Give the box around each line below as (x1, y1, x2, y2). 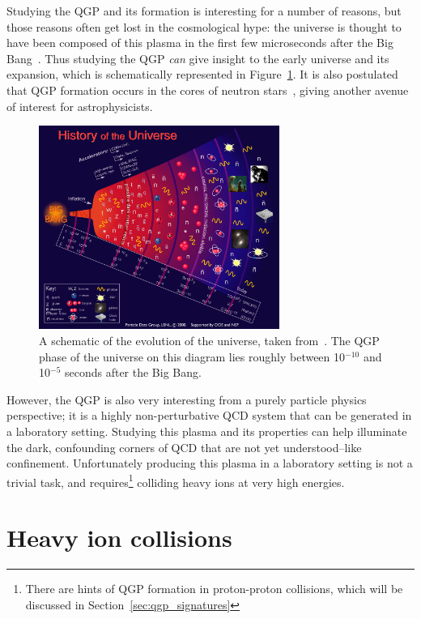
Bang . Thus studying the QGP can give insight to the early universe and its (6, 49, 389, 66)
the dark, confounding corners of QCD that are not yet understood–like (6, 438, 362, 455)
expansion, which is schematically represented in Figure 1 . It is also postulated (6, 66, 398, 83)
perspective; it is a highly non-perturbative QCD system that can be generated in (6, 407, 412, 424)
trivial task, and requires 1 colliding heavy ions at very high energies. (6, 471, 345, 490)
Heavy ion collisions (6, 521, 232, 554)
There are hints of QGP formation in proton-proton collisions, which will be (25, 580, 403, 597)
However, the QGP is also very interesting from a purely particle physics (6, 391, 367, 408)
